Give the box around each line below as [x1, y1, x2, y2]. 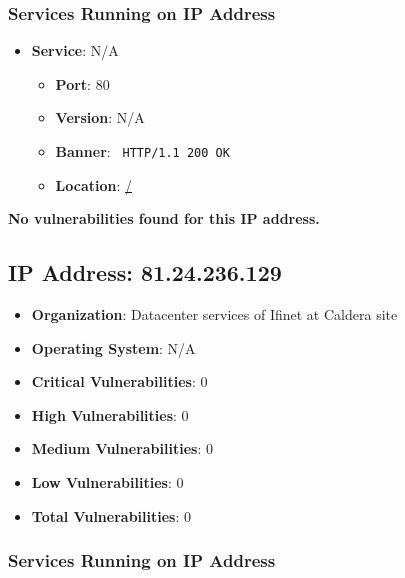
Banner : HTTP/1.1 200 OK [55, 141, 230, 161]
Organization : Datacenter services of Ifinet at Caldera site [31, 304, 398, 325]
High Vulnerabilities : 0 [31, 404, 189, 425]
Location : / [55, 174, 133, 195]
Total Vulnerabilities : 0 [31, 505, 191, 526]
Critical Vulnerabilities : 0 [31, 371, 208, 392]
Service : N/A [31, 40, 119, 61]
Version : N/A [55, 107, 145, 128]
